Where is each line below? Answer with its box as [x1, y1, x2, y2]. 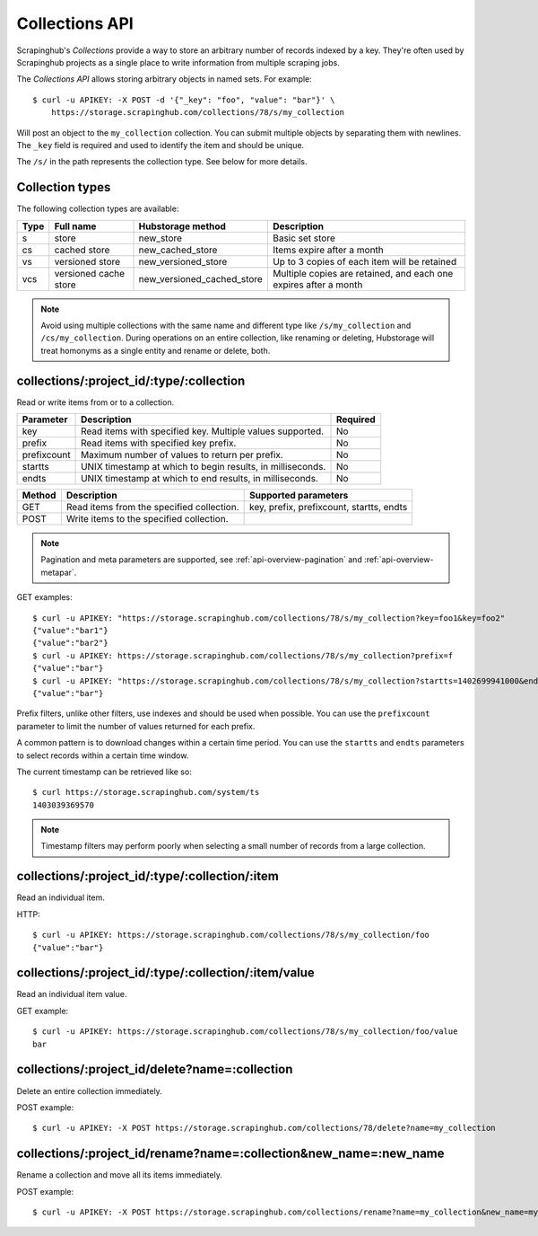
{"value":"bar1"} [32, 625, 108, 635]
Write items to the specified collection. [65, 513, 229, 525]
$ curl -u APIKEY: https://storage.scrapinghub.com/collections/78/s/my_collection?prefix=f [32, 650, 454, 660]
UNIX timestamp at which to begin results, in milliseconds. [81, 461, 326, 473]
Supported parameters [248, 490, 349, 502]
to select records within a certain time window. [16, 750, 189, 761]
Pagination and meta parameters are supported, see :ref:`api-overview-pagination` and [40, 554, 362, 565]
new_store [138, 232, 183, 244]
